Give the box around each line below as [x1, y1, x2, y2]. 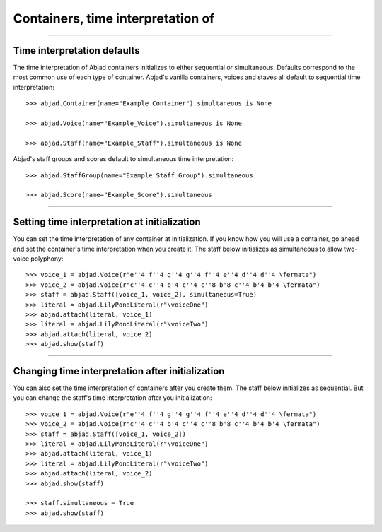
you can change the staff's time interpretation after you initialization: [13, 394, 212, 402]
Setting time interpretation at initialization [13, 216, 201, 228]
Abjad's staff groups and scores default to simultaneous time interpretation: [13, 155, 234, 163]
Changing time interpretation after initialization [13, 365, 225, 377]
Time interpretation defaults [13, 45, 141, 57]
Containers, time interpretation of [13, 11, 215, 26]
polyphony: [30, 254, 64, 263]
